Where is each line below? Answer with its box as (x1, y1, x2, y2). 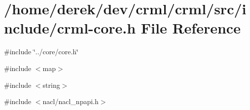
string (42, 79, 60, 90)
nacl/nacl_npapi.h (42, 96, 99, 107)
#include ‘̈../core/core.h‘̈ (4, 46, 78, 57)
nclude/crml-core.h (4, 18, 136, 38)
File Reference (141, 18, 241, 38)
